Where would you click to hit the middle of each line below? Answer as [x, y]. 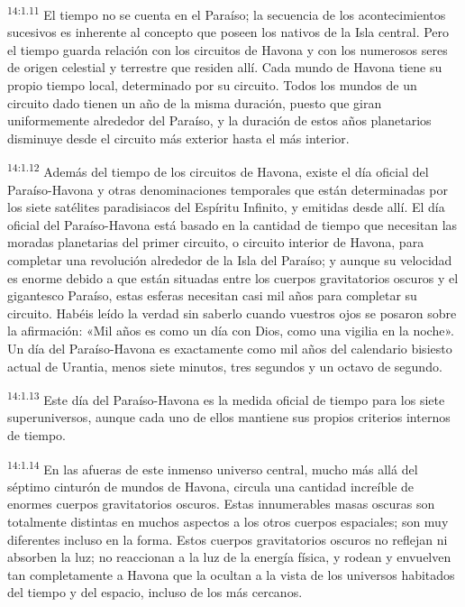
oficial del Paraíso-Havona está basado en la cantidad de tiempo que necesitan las [232, 224]
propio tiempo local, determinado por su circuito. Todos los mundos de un [212, 85]
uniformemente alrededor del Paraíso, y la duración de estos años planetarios [219, 120]
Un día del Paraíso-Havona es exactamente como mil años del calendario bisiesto [230, 348]
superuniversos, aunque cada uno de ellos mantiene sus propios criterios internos [229, 417]
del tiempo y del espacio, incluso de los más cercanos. [155, 592]
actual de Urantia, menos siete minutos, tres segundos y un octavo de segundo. [225, 366]
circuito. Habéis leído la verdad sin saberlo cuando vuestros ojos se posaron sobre [232, 313]
